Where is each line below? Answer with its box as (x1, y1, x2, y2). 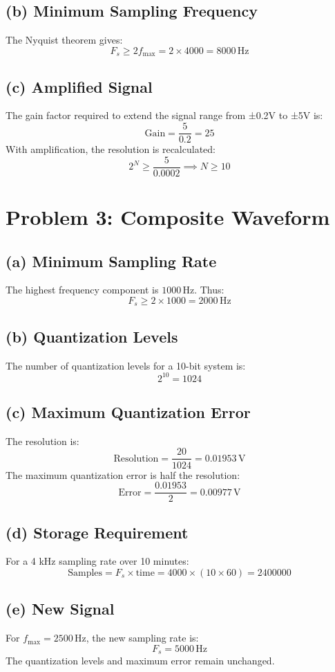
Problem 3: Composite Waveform (6, 202, 330, 230)
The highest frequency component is (6, 282, 159, 297)
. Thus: (194, 282, 224, 297)
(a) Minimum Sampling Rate (6, 250, 217, 271)
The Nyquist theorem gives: (6, 33, 123, 47)
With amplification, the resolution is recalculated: (6, 142, 216, 156)
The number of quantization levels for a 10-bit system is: (6, 358, 246, 372)
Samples (68, 568, 103, 578)
